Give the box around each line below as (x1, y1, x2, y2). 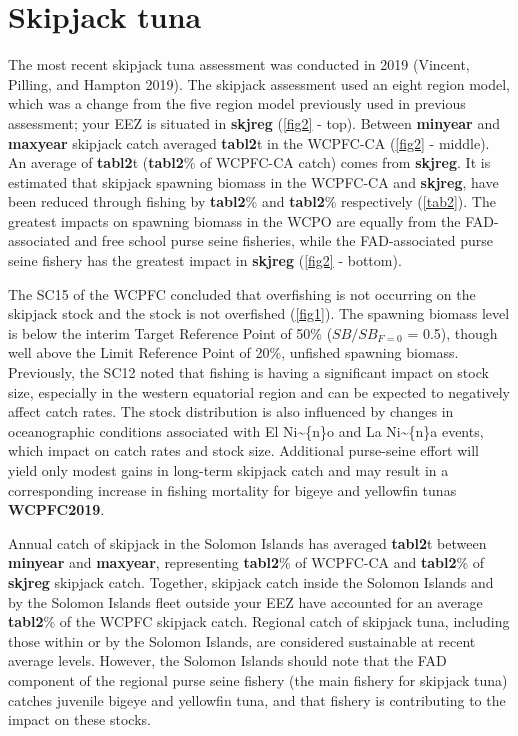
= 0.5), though (407, 322, 498, 343)
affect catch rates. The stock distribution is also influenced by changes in (8, 401, 454, 422)
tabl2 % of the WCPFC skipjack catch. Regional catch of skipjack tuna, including (8, 611, 510, 632)
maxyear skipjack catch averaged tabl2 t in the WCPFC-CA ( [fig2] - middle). (8, 132, 490, 153)
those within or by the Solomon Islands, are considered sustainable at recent (8, 630, 476, 651)
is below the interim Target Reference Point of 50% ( (8, 322, 333, 343)
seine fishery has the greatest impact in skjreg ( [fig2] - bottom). (8, 250, 402, 271)
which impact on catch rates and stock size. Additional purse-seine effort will (8, 440, 480, 461)
